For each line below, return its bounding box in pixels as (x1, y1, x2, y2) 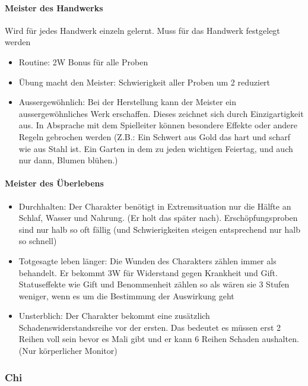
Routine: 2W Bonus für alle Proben (18, 55, 148, 68)
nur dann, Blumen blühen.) (18, 154, 118, 166)
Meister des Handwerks (5, 1, 103, 14)
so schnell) (18, 235, 57, 247)
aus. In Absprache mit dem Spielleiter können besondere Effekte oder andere (18, 119, 298, 131)
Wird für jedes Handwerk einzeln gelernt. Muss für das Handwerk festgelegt (5, 24, 280, 36)
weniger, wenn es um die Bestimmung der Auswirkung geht (18, 289, 234, 302)
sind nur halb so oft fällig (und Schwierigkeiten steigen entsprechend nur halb (18, 223, 300, 235)
